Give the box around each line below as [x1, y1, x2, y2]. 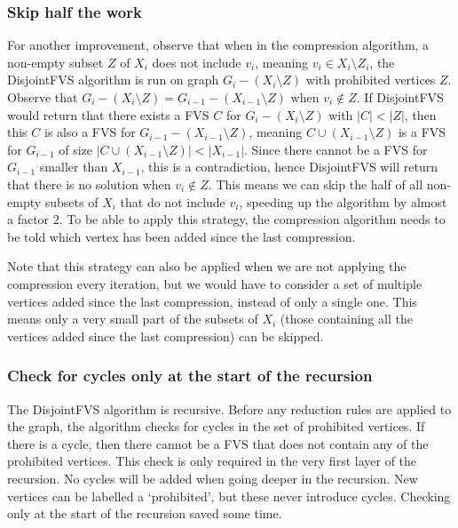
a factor [7, 210, 50, 228]
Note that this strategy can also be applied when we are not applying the [7, 257, 407, 276]
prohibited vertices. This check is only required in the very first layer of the [7, 452, 417, 470]
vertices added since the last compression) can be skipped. [7, 326, 324, 345]
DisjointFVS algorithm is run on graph [7, 70, 219, 89]
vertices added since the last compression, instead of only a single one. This [7, 292, 417, 310]
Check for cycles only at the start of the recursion [7, 364, 373, 387]
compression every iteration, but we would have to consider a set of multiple [7, 274, 422, 292]
